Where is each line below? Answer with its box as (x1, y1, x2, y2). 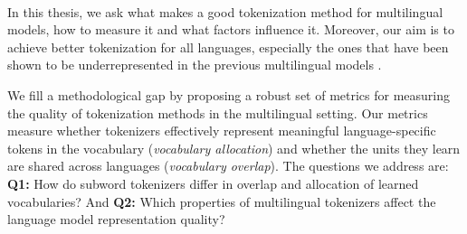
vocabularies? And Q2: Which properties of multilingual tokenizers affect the (7, 192, 436, 211)
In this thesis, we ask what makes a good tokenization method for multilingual (7, 2, 443, 21)
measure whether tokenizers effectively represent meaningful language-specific (7, 121, 436, 140)
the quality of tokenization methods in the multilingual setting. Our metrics (7, 103, 428, 122)
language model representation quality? (7, 210, 225, 229)
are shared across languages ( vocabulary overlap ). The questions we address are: (7, 156, 449, 175)
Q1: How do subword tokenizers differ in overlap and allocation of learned (7, 173, 419, 192)
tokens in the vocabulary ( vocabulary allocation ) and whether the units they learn (7, 138, 461, 157)
